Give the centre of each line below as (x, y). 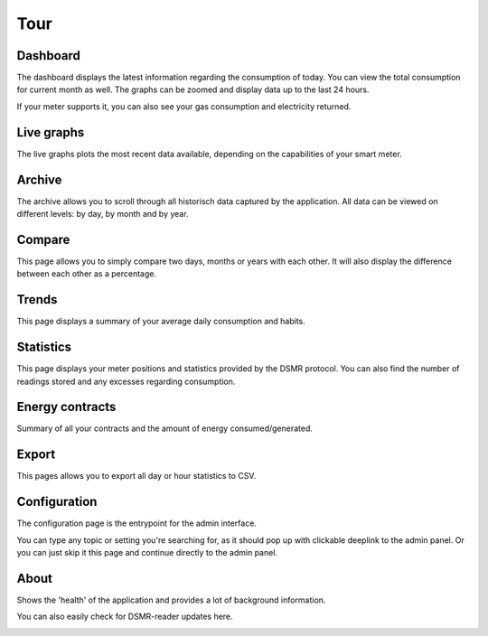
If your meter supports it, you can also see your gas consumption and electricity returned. (184, 106)
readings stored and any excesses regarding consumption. (126, 381)
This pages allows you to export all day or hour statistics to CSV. (136, 476)
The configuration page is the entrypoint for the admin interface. (137, 523)
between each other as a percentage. (87, 274)
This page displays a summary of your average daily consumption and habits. (161, 322)
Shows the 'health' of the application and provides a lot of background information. (171, 600)
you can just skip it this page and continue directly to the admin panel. (147, 553)
